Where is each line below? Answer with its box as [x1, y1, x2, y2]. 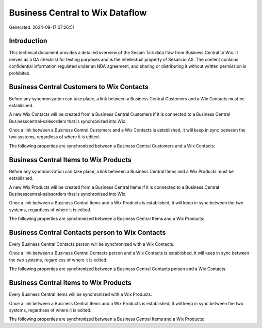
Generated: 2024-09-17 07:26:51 [9, 24, 75, 30]
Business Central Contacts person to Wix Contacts [9, 228, 166, 237]
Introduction [9, 37, 48, 45]
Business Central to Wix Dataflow [9, 7, 147, 18]
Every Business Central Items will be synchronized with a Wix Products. [9, 292, 152, 297]
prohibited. [9, 70, 31, 76]
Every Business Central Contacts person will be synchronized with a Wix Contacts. [9, 241, 175, 247]
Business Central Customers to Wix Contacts [9, 83, 149, 91]
